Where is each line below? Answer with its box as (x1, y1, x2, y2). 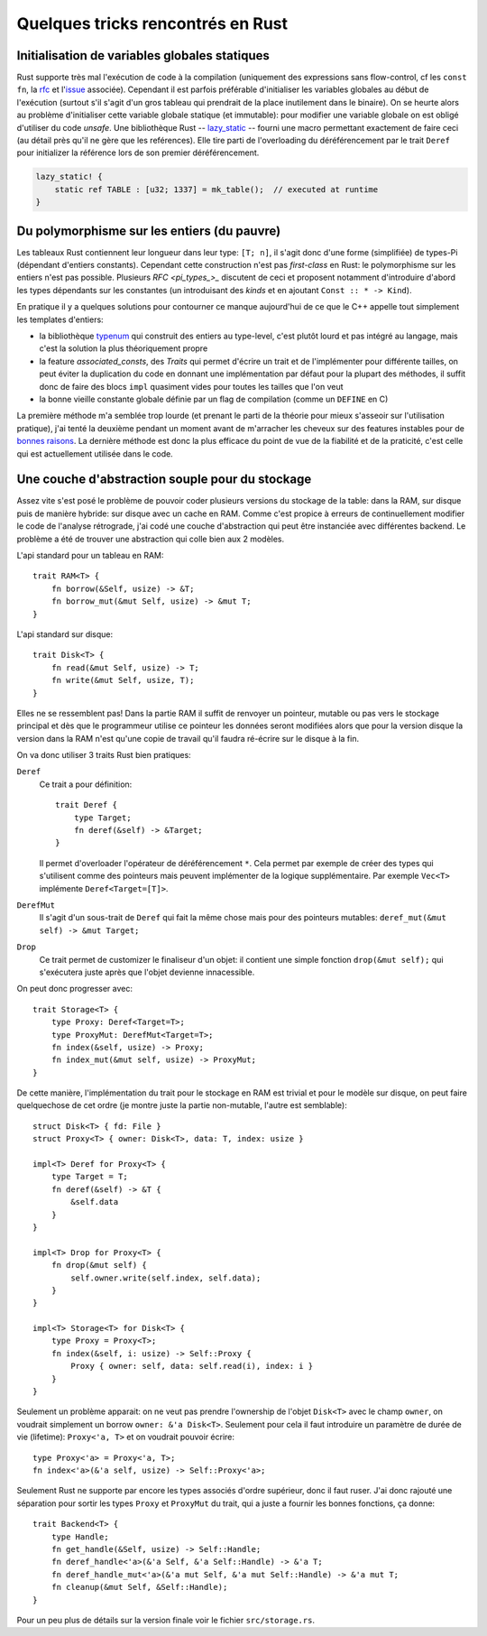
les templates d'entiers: (16, 314, 104, 325)
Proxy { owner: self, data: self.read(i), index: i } (70, 1361, 314, 1372)
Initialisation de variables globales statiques (16, 48, 270, 63)
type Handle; (51, 1531, 109, 1542)
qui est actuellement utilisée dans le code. (16, 448, 173, 459)
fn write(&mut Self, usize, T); (51, 675, 195, 686)
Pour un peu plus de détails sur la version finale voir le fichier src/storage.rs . (16, 1614, 316, 1625)
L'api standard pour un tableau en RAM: (16, 550, 164, 560)
